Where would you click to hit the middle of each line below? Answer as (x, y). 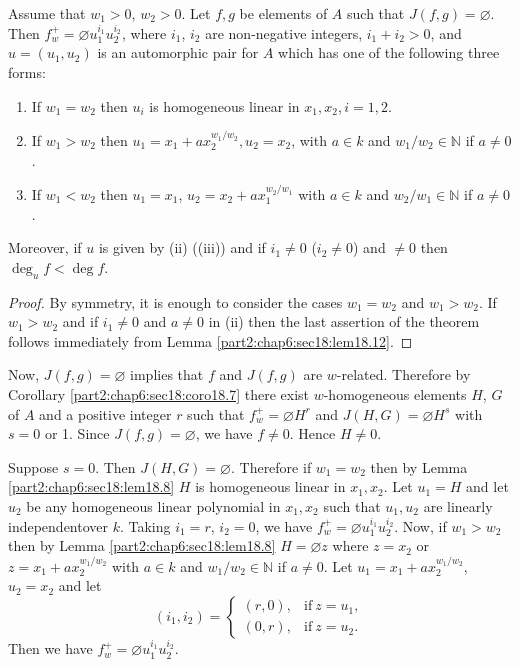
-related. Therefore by (403, 374)
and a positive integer (105, 413)
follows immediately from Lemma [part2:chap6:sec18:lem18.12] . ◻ (210, 340)
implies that (167, 374)
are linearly (458, 505)
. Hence (312, 433)
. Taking (145, 525)
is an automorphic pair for (178, 52)
